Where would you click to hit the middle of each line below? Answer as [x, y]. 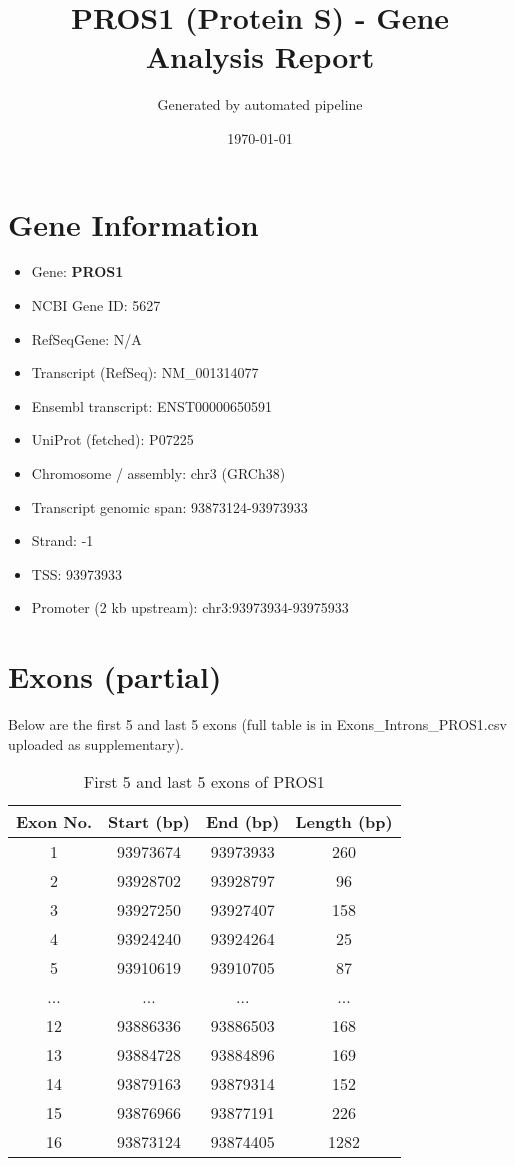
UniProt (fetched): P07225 [112, 439]
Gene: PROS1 [77, 271]
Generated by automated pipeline [260, 104]
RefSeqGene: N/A [86, 338]
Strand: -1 [62, 540]
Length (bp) [344, 822]
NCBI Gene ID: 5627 [96, 305]
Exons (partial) [115, 676]
